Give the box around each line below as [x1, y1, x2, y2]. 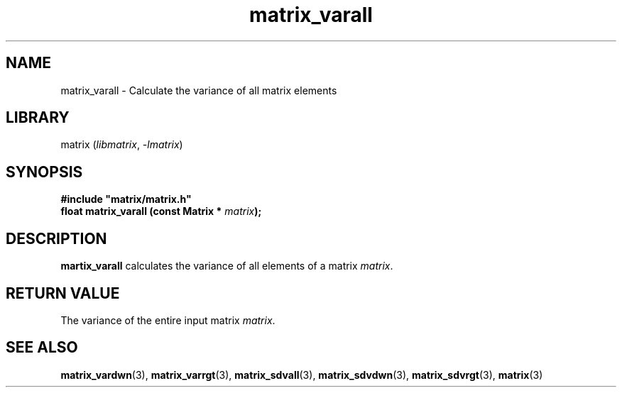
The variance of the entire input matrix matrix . [60, 314, 275, 326]
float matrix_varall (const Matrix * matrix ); [60, 205, 262, 218]
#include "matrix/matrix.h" [60, 193, 192, 206]
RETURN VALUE [6, 284, 120, 302]
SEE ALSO [6, 338, 78, 357]
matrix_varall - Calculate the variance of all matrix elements [60, 84, 337, 96]
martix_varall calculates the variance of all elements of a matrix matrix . [60, 260, 393, 272]
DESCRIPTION [6, 229, 107, 248]
